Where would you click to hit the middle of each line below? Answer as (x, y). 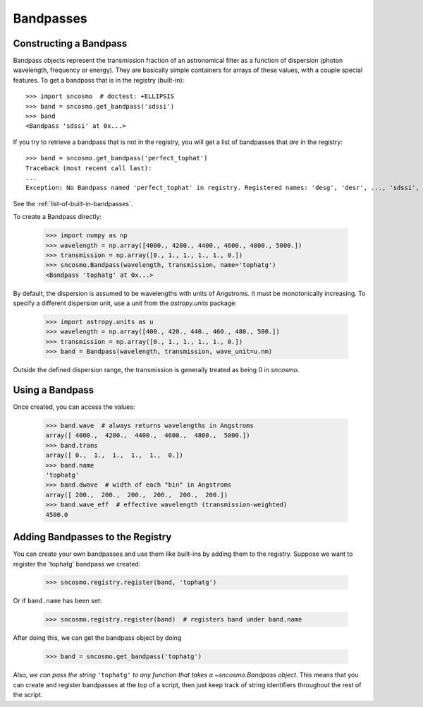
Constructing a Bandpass (70, 43)
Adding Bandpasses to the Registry (92, 537)
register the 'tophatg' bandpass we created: (77, 564)
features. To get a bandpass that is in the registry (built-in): (99, 80)
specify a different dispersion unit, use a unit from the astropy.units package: (125, 303)
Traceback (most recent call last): (89, 168)
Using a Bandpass (54, 390)
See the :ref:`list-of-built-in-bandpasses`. (73, 203)
